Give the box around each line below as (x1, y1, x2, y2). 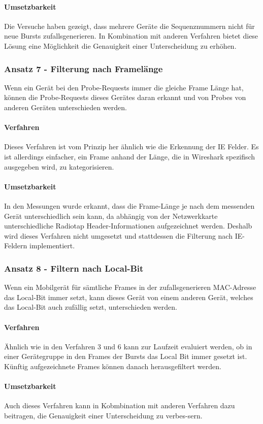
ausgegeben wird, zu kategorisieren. (4, 161, 114, 172)
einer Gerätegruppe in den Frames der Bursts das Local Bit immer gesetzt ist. (4, 351, 247, 362)
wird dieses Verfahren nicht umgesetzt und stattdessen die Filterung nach (4, 230, 233, 241)
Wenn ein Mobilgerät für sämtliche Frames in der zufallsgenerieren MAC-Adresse (4, 282, 256, 292)
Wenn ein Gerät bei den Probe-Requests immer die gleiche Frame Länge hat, (4, 82, 244, 92)
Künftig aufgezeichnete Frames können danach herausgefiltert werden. (4, 361, 221, 371)
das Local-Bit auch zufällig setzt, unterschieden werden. (4, 302, 177, 312)
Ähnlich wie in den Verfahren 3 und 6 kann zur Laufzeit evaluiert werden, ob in (4, 341, 252, 351)
